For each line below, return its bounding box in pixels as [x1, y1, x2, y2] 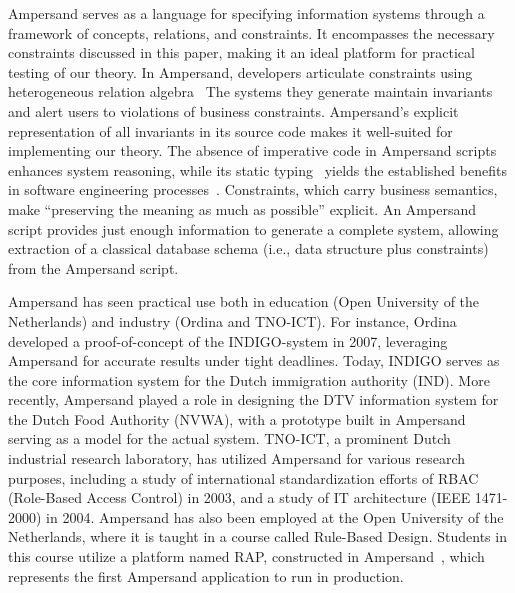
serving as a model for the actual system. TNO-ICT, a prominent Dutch [8, 428, 451, 449]
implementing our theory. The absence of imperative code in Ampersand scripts [8, 140, 497, 161]
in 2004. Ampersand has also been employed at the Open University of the [46, 506, 504, 527]
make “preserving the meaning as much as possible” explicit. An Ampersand [8, 198, 476, 219]
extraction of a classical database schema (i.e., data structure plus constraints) [8, 238, 489, 259]
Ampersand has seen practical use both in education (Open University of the [8, 291, 480, 312]
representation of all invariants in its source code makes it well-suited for [8, 120, 453, 141]
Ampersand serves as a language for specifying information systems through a [8, 3, 485, 23]
